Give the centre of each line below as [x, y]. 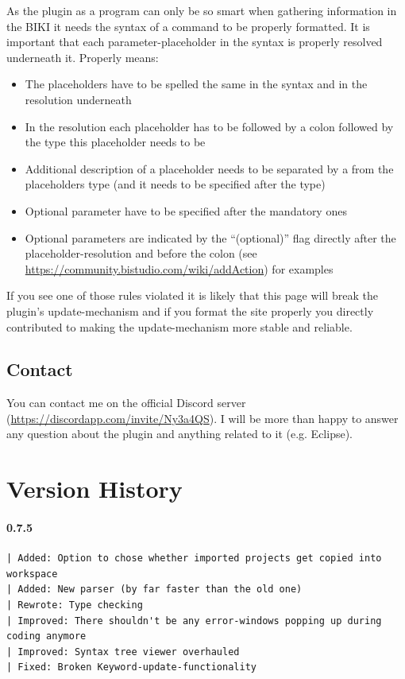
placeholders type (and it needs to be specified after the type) [175, 184]
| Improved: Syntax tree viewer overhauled [123, 652]
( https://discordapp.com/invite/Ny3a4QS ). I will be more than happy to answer [202, 418]
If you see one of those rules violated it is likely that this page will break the [192, 295]
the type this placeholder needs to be [115, 142]
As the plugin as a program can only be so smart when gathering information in [202, 10]
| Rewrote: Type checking [75, 605]
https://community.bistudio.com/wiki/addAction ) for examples [179, 268]
